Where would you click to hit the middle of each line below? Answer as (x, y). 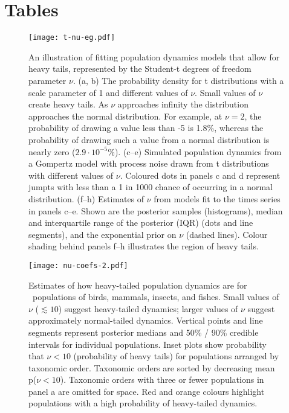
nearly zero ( (52, 151)
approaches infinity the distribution (183, 104)
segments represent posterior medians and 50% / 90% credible (144, 332)
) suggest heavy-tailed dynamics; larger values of (148, 308)
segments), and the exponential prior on (102, 234)
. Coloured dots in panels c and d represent (200, 175)
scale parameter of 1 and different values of (108, 92)
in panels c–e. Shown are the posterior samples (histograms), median (156, 210)
